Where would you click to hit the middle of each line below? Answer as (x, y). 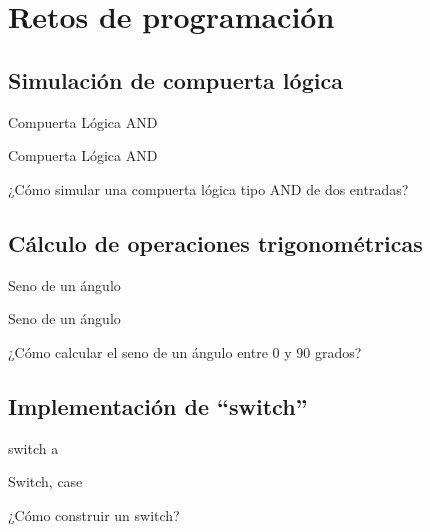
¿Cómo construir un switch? (94, 514)
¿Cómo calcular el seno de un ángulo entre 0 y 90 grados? (185, 351)
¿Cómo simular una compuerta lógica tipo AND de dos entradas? (208, 188)
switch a (33, 447)
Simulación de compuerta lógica (175, 79)
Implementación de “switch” (158, 405)
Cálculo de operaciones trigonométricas (215, 242)
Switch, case (45, 481)
